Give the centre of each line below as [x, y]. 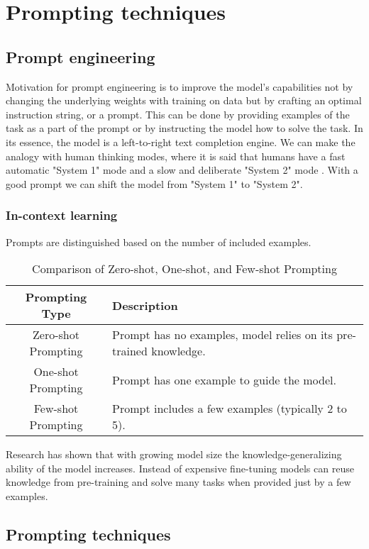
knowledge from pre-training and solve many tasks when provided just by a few [178, 482]
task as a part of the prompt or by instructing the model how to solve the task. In [184, 128]
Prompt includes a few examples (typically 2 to [230, 409]
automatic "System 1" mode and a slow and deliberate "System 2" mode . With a [182, 170]
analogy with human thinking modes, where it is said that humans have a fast [176, 156]
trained [130, 351]
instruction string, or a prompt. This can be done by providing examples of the [178, 114]
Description [145, 305]
